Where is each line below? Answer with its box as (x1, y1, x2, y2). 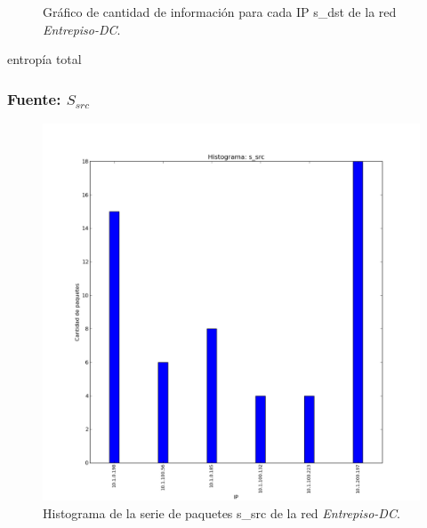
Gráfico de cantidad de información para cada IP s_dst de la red (43, 3, 397, 20)
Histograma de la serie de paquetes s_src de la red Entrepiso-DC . (43, 503, 400, 522)
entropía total (7, 50, 82, 68)
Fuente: (7, 87, 61, 109)
